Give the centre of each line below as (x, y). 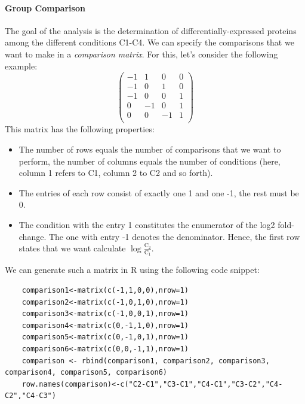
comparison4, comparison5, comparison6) (86, 373)
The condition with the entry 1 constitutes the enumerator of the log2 (147, 224)
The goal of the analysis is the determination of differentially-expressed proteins (151, 30)
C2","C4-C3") (30, 396)
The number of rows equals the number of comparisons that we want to (150, 149)
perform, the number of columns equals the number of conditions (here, (150, 161)
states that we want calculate (72, 248)
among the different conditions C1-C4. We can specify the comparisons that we (150, 42)
